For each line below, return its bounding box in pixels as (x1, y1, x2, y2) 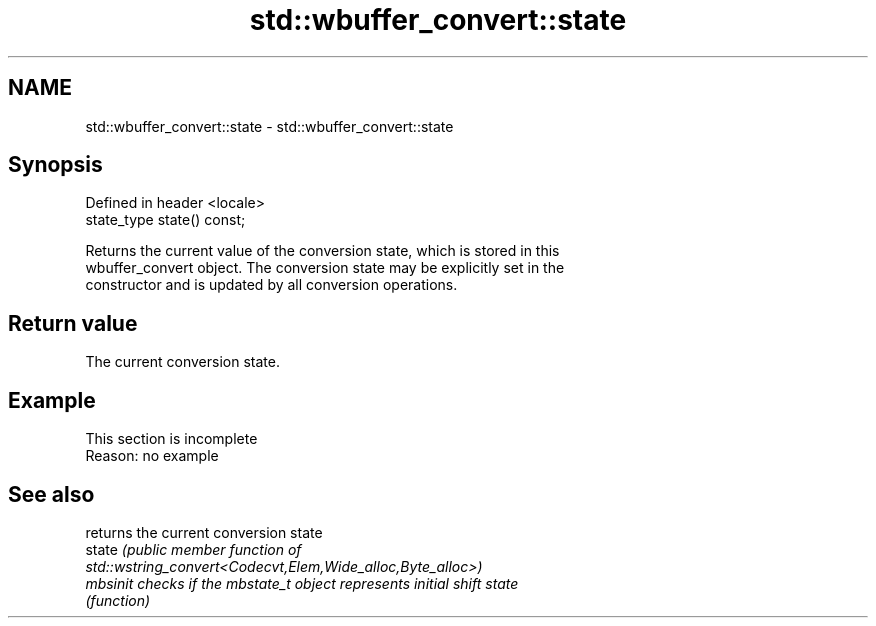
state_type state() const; (85, 211, 246, 229)
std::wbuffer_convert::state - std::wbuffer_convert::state (85, 117, 454, 135)
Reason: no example (85, 447, 219, 465)
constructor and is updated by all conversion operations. (85, 276, 458, 294)
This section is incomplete (85, 430, 258, 448)
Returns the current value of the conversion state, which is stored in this (85, 242, 560, 260)
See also (8, 481, 95, 507)
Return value (8, 310, 138, 336)
